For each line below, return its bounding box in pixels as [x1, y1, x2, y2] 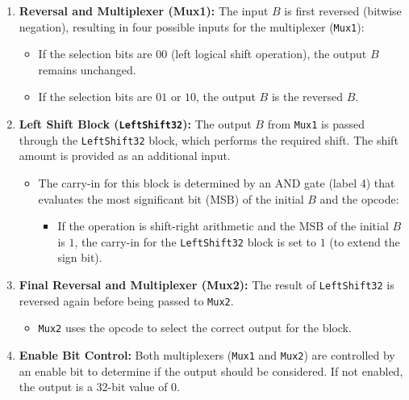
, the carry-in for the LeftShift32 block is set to [74, 233, 316, 250]
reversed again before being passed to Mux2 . [19, 292, 234, 309]
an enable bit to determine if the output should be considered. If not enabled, [19, 362, 403, 379]
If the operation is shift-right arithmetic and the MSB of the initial [57, 217, 389, 234]
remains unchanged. [38, 61, 136, 78]
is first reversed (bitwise [284, 2, 402, 19]
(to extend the [329, 233, 400, 250]
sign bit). [57, 249, 102, 266]
